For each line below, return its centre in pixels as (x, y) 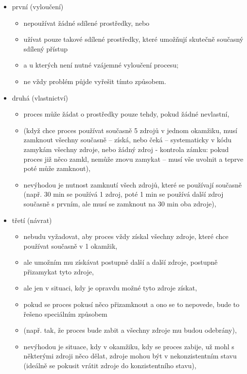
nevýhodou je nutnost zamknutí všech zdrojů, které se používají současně (133, 184)
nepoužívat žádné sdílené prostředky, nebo (87, 23)
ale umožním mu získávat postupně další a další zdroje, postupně (121, 262)
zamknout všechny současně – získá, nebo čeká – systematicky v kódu (127, 140)
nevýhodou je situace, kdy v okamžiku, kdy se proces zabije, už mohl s (129, 346)
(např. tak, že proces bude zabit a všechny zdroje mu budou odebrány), (130, 330)
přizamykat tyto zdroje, (59, 271)
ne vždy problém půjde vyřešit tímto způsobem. (95, 81)
